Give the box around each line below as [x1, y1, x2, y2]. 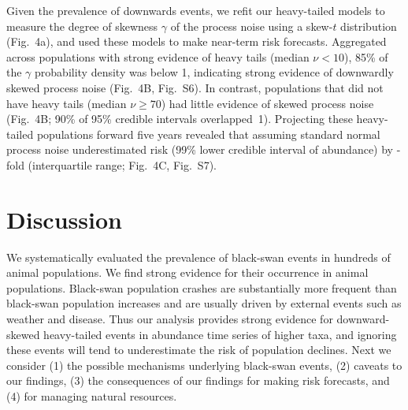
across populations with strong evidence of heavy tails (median [6, 48, 310, 65]
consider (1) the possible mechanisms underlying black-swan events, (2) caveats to [6, 356, 402, 373]
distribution [340, 17, 397, 34]
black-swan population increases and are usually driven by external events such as [6, 295, 402, 311]
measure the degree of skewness [6, 17, 158, 34]
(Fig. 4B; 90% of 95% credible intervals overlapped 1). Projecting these [6, 110, 353, 127]
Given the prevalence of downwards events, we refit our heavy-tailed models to [6, 2, 385, 18]
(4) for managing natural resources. [6, 388, 177, 404]
